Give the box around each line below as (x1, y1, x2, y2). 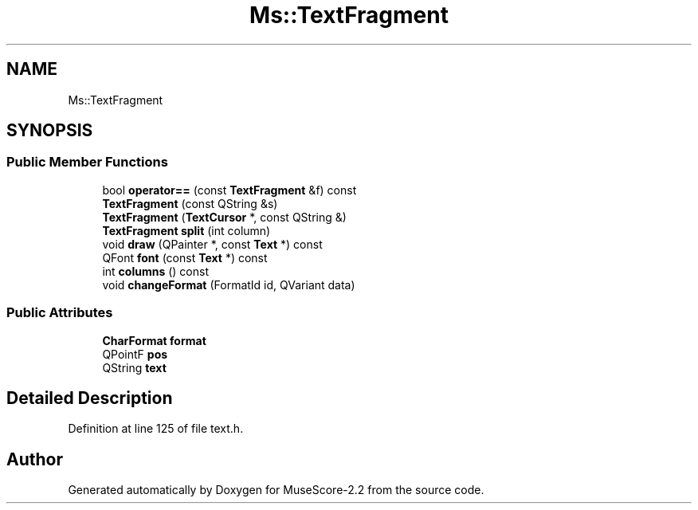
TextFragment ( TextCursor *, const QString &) (102, 210, 347, 224)
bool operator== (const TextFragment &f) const (102, 182, 357, 197)
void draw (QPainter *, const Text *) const (102, 237, 323, 251)
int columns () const (102, 264, 209, 278)
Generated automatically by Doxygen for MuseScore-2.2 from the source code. (68, 483, 484, 497)
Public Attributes (6, 304, 113, 321)
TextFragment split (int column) (102, 223, 271, 237)
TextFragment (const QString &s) (102, 196, 278, 210)
